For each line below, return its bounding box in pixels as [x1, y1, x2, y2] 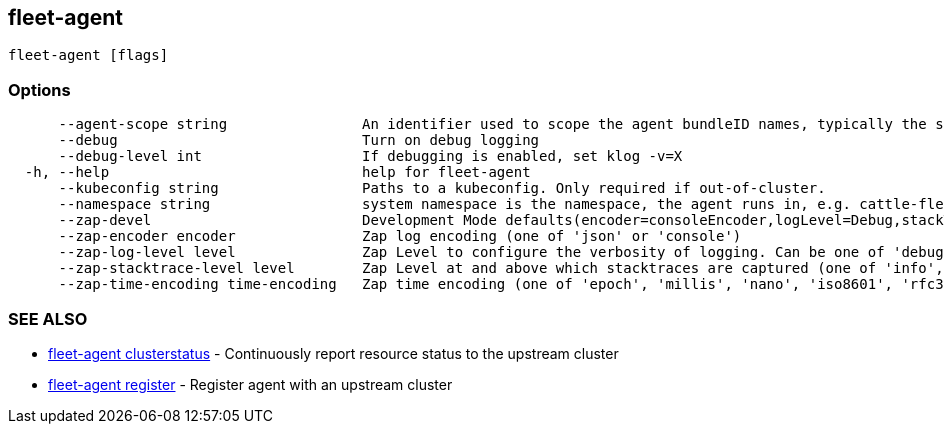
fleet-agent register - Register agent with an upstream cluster [48, 375, 453, 393]
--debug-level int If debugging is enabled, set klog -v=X [58, 148, 683, 165]
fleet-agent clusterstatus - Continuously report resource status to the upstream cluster [48, 344, 619, 362]
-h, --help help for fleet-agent [24, 164, 531, 181]
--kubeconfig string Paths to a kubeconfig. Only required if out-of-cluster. [58, 180, 826, 197]
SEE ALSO [8, 308, 88, 329]
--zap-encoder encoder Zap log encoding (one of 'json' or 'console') [58, 228, 742, 245]
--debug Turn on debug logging [58, 132, 540, 149]
